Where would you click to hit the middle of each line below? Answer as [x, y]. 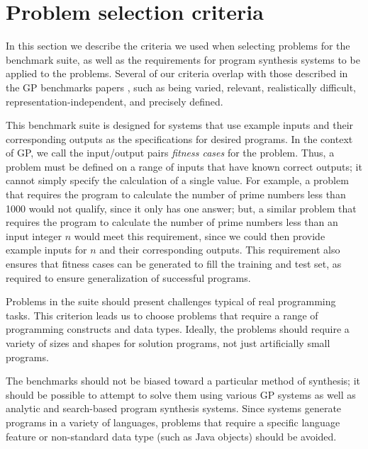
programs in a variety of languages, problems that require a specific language [173, 422]
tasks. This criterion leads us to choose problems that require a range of [162, 315]
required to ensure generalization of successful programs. [128, 277]
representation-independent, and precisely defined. [115, 101]
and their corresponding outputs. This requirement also [220, 250]
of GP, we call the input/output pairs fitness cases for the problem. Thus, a [170, 153]
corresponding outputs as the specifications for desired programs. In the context [179, 138]
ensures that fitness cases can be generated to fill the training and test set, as [174, 264]
